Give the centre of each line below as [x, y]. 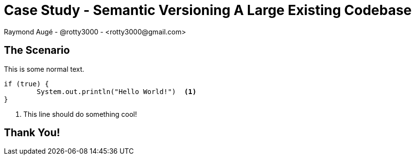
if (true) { [26, 84]
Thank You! [32, 133]
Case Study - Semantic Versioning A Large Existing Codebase [208, 10]
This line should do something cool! [80, 114]
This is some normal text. [44, 69]
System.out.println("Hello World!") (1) [117, 91]
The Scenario [37, 50]
